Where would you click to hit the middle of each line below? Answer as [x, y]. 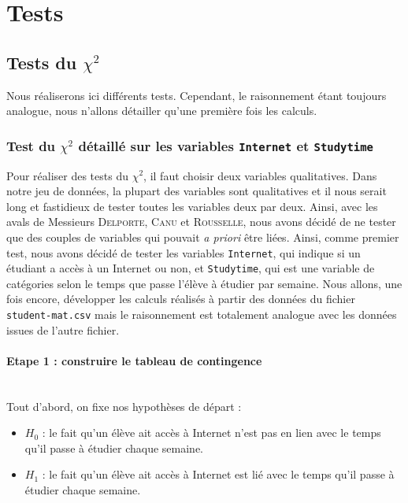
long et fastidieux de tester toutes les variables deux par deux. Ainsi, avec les [192, 206]
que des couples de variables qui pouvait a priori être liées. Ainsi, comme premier [203, 237]
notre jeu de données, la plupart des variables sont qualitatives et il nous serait [197, 191]
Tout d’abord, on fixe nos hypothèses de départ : [124, 406]
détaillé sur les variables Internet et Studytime [226, 145]
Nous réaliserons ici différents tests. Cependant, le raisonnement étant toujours [197, 95]
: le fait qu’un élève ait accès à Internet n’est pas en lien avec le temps [211, 433]
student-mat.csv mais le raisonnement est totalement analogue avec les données [202, 314]
